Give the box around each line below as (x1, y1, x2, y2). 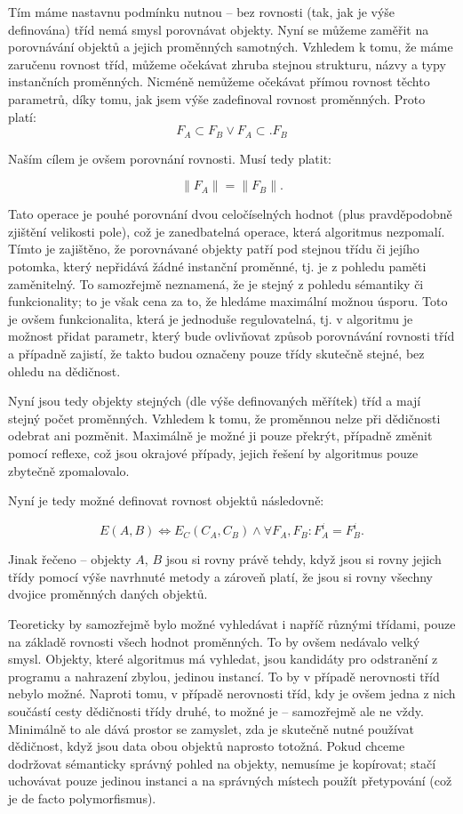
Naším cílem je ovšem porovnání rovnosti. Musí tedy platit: (8, 149, 331, 167)
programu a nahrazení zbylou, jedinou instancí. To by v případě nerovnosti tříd (8, 666, 440, 685)
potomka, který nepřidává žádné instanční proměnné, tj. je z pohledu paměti (8, 256, 427, 275)
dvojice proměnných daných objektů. (8, 584, 208, 603)
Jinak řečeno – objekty (8, 550, 132, 568)
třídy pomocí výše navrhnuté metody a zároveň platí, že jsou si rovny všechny (8, 567, 434, 585)
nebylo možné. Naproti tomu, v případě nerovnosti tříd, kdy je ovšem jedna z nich (8, 684, 456, 703)
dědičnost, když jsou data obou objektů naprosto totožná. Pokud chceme (8, 737, 405, 755)
